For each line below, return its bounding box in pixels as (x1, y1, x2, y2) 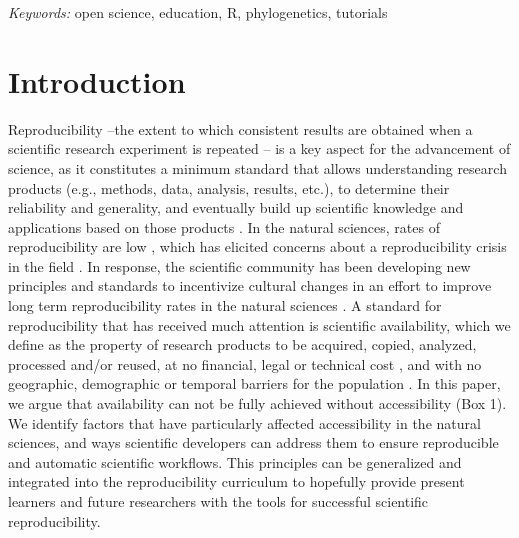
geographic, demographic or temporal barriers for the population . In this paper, (8, 373, 501, 394)
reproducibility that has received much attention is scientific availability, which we (8, 314, 511, 335)
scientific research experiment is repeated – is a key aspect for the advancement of (8, 138, 511, 159)
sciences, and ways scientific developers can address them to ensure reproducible (8, 432, 499, 453)
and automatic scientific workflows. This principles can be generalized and (8, 451, 462, 472)
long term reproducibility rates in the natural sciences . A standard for (8, 295, 442, 316)
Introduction (8, 60, 186, 101)
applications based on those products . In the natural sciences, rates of (8, 216, 440, 237)
